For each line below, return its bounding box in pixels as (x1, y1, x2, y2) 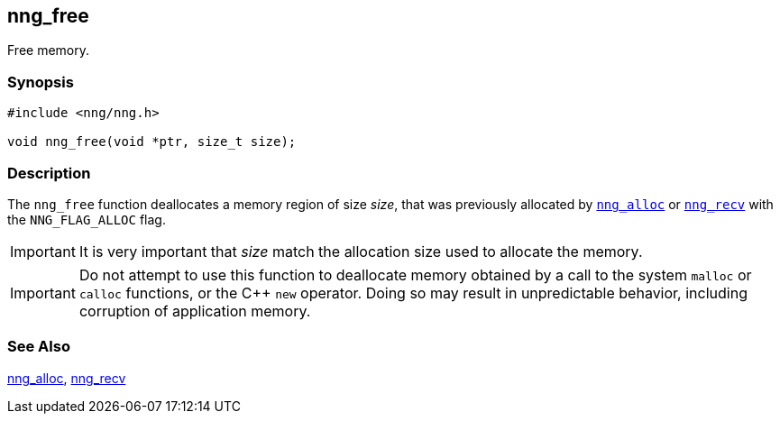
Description (7, 163, 91, 182)
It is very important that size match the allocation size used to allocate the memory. (78, 242, 643, 261)
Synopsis (7, 72, 74, 91)
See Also (7, 337, 70, 356)
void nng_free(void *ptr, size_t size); (7, 134, 297, 150)
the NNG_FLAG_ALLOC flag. (7, 211, 166, 227)
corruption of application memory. (78, 301, 311, 320)
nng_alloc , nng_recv (7, 370, 126, 386)
